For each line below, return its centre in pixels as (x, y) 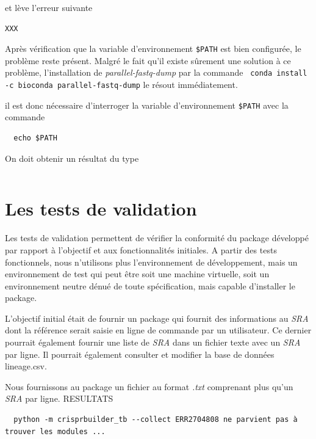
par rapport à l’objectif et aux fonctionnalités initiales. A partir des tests (141, 249)
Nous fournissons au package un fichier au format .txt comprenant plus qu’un (149, 386)
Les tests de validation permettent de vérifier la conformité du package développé (157, 238)
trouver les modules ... (55, 431)
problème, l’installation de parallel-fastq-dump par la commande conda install (156, 72)
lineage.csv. (26, 366)
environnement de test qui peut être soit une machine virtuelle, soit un (137, 274)
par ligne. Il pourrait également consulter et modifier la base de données (140, 354)
